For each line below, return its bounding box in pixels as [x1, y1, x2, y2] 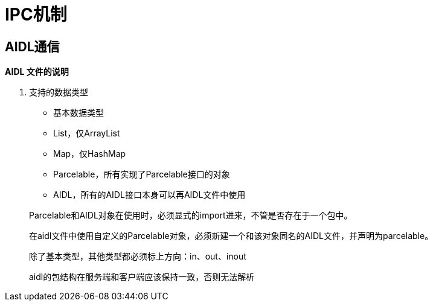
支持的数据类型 [29, 87, 88, 98]
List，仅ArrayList [53, 128, 120, 139]
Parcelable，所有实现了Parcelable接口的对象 [53, 169, 230, 180]
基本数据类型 [53, 107, 104, 118]
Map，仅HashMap [53, 148, 126, 159]
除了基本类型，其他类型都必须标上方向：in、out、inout [29, 251, 246, 262]
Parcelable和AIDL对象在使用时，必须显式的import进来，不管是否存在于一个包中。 [29, 210, 353, 221]
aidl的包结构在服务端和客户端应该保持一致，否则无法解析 [29, 272, 255, 282]
